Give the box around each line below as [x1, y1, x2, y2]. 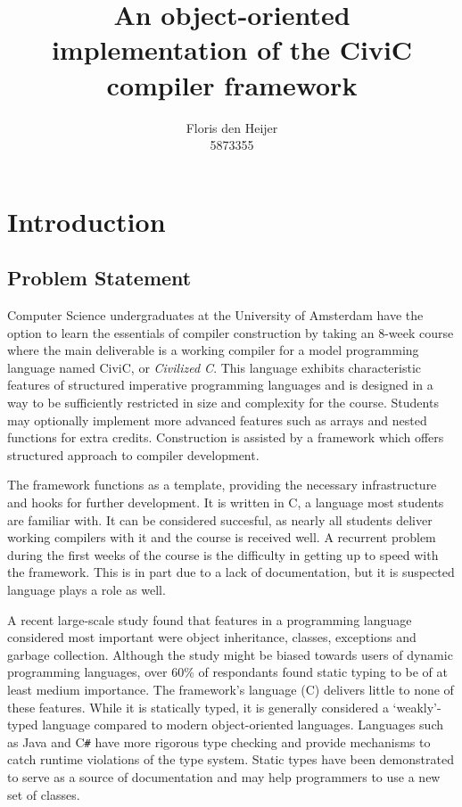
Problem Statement [7, 264, 192, 292]
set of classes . [7, 785, 80, 803]
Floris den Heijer [186, 118, 278, 136]
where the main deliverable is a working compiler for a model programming [7, 341, 419, 359]
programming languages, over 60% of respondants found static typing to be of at [7, 663, 448, 681]
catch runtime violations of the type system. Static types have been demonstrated [7, 750, 454, 769]
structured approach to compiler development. [7, 445, 260, 464]
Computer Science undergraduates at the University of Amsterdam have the [7, 306, 424, 325]
